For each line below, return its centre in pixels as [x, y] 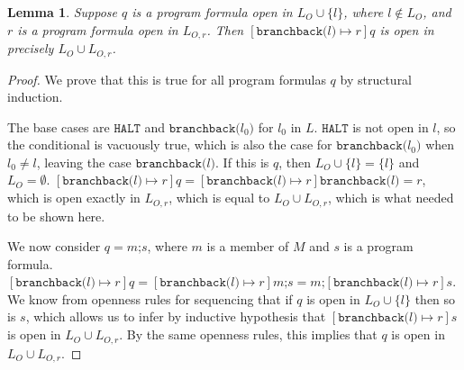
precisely [31, 48]
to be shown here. [56, 216]
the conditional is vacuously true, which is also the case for [170, 144]
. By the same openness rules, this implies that [248, 334]
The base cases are [59, 126]
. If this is [242, 162]
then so [435, 298]
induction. [35, 97]
